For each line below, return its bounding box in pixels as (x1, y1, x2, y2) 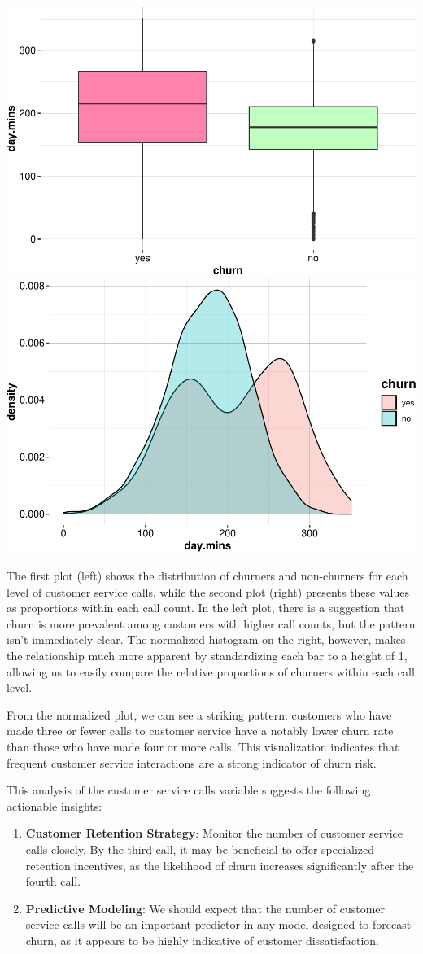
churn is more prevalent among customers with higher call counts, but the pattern (7, 615, 416, 632)
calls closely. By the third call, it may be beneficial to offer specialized (25, 840, 375, 857)
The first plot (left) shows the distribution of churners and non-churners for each (7, 567, 408, 584)
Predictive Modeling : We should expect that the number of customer (25, 899, 386, 917)
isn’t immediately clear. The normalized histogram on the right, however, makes (7, 631, 406, 648)
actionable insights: (7, 797, 102, 814)
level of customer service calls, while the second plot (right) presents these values (7, 583, 409, 600)
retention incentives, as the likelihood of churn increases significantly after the (25, 856, 414, 873)
